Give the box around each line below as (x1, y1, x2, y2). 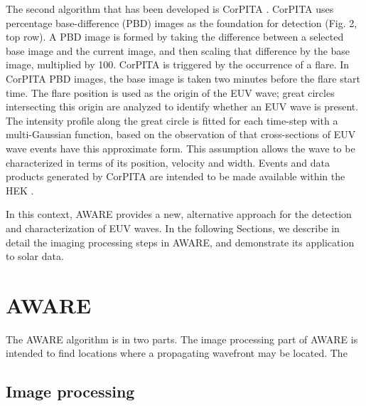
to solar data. (6, 249, 64, 264)
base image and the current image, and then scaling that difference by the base (6, 43, 350, 58)
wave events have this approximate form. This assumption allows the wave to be (6, 140, 355, 155)
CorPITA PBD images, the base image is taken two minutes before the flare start (6, 71, 361, 85)
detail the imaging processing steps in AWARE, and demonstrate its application (6, 234, 355, 249)
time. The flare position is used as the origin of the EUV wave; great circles (6, 85, 335, 100)
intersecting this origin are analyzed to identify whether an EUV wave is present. (6, 99, 359, 114)
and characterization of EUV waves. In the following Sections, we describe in (6, 220, 340, 235)
